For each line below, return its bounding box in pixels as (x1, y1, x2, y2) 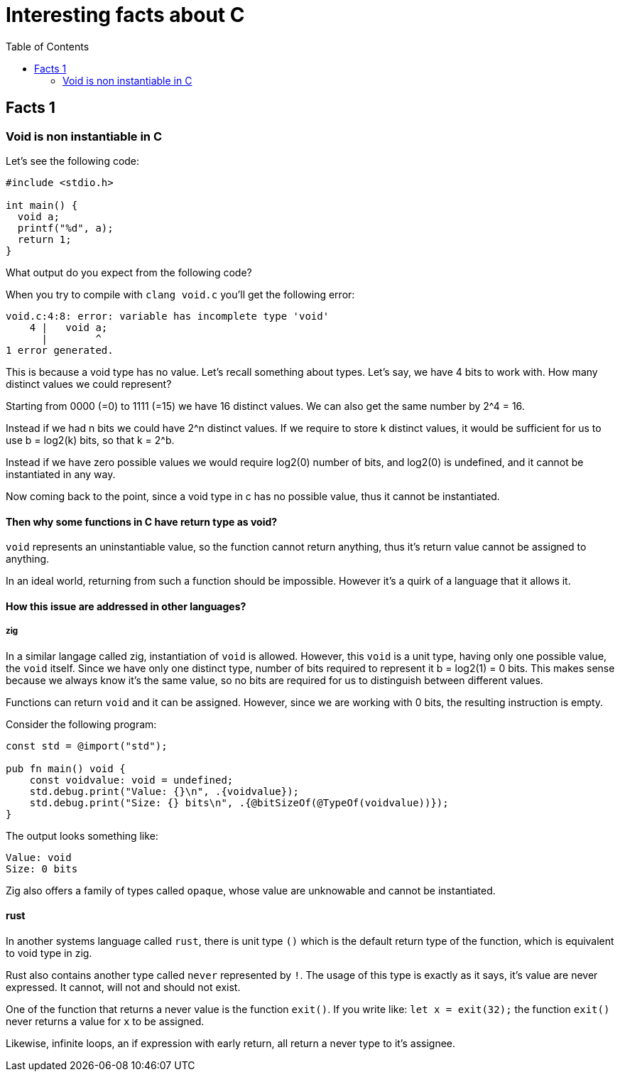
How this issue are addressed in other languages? (6, 600, 246, 612)
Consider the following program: (6, 718, 157, 730)
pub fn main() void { (6, 762, 126, 774)
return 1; (17, 233, 72, 245)
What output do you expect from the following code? (6, 266, 252, 278)
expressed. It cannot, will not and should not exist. (6, 980, 241, 993)
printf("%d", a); (17, 222, 114, 234)
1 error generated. (6, 344, 114, 356)
